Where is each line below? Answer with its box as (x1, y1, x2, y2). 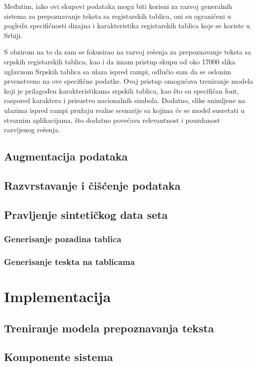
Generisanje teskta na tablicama (4, 255, 135, 267)
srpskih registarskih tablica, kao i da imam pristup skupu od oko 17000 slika (4, 56, 236, 66)
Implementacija (4, 286, 111, 306)
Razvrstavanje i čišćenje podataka (4, 177, 181, 193)
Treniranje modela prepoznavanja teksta (4, 320, 214, 335)
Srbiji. (4, 30, 23, 40)
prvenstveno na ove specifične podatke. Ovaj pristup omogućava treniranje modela (4, 76, 254, 86)
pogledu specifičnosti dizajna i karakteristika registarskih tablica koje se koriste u (4, 20, 250, 31)
